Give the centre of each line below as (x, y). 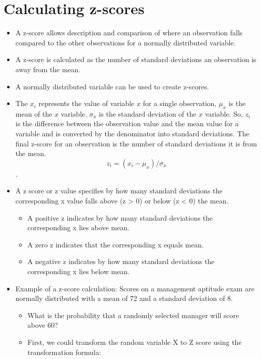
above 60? (43, 325)
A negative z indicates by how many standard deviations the (121, 261)
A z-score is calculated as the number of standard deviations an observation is (136, 59)
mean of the (34, 113)
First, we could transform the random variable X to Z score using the (135, 342)
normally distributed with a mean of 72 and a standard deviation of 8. (124, 298)
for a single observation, (180, 103)
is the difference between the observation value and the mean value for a (127, 123)
